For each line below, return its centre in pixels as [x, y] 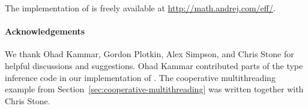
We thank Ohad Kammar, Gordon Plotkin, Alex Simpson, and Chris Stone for [149, 54]
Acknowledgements [45, 31]
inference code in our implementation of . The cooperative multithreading [140, 77]
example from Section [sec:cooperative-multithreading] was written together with [154, 89]
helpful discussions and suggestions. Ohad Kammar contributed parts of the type [154, 65]
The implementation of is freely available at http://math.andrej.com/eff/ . [140, 8]
